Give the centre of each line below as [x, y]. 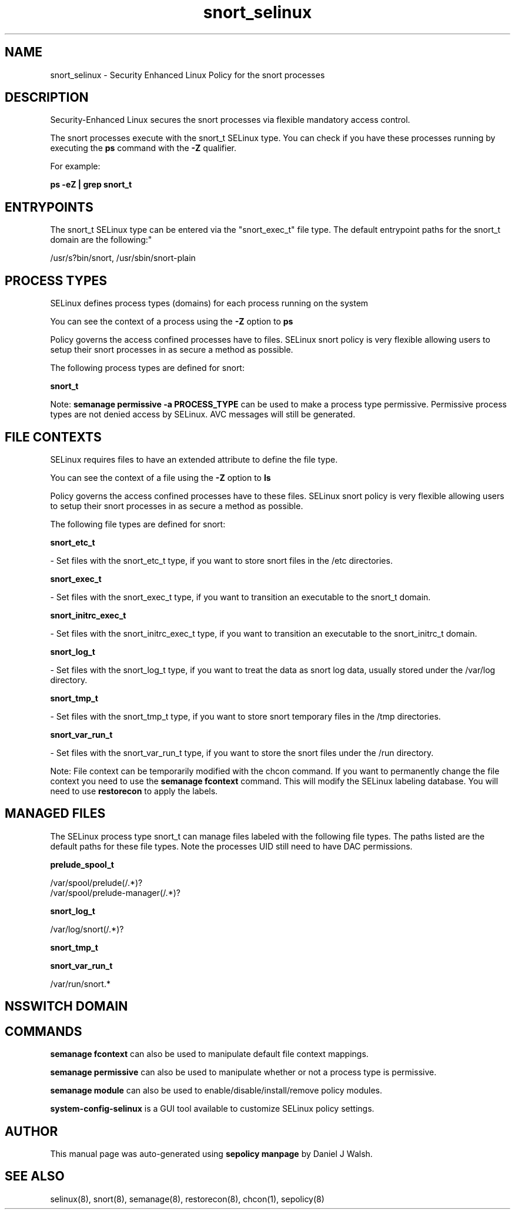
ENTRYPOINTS [49, 207]
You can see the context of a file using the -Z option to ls [160, 477]
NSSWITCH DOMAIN [66, 1006]
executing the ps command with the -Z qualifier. [143, 148]
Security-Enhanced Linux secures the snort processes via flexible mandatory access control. [230, 120]
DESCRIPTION [47, 98]
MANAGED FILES [55, 814]
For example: [75, 166]
